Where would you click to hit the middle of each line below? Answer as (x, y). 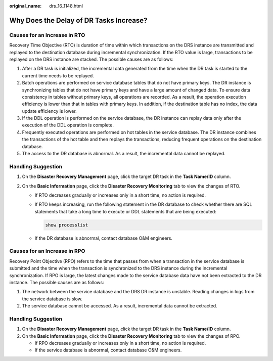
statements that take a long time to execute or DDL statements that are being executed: (126, 211)
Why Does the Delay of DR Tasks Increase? (78, 20)
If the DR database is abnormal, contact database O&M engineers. (104, 238)
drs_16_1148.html (66, 6)
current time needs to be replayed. (58, 75)
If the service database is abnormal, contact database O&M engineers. (108, 350)
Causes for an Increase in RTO (47, 35)
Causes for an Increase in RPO (47, 251)
